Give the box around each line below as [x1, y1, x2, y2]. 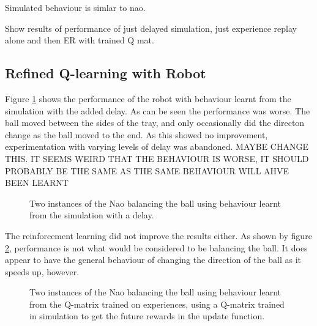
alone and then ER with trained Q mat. [5, 34, 154, 46]
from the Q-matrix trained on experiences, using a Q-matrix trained [29, 297, 285, 310]
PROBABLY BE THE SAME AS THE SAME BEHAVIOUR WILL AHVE [5, 164, 289, 177]
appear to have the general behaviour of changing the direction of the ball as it [5, 253, 302, 266]
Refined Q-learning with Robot [5, 64, 206, 83]
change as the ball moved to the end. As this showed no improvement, [5, 128, 268, 141]
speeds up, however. [5, 265, 80, 278]
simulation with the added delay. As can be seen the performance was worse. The [5, 104, 310, 117]
